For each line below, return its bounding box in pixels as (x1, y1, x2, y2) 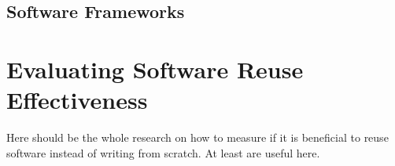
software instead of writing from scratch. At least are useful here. (6, 144, 320, 161)
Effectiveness (6, 84, 148, 116)
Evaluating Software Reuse (6, 52, 304, 85)
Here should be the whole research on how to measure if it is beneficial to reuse (6, 129, 389, 146)
